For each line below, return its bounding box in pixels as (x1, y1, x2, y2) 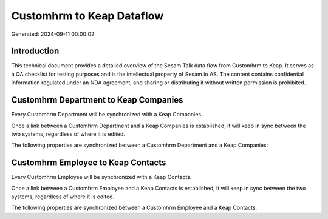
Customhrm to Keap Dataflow (11, 9, 164, 22)
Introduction (11, 46, 60, 56)
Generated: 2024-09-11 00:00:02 (11, 30, 95, 38)
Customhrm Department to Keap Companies (11, 95, 183, 106)
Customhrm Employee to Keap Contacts (11, 158, 166, 168)
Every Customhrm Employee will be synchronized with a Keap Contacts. (11, 174, 192, 181)
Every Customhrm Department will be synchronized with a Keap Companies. (11, 111, 203, 118)
